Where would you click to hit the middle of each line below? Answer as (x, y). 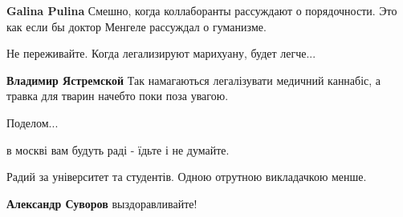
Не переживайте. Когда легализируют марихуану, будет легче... (161, 53)
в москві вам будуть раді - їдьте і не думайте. (118, 149)
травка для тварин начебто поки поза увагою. (118, 96)
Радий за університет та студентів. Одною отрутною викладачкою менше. (187, 177)
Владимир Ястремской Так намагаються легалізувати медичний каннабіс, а (194, 80)
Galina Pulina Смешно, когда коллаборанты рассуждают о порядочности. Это (202, 10)
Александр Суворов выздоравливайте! (102, 203)
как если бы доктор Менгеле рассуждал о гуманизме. (136, 26)
